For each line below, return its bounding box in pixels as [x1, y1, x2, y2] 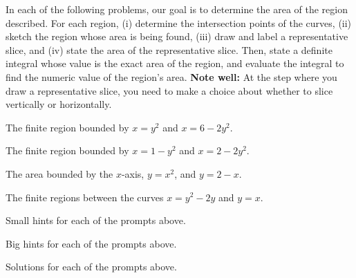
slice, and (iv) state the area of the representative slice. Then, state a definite [6, 42, 332, 57]
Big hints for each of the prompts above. [6, 236, 177, 250]
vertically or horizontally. [6, 97, 112, 111]
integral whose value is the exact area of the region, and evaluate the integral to [6, 56, 344, 71]
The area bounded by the [6, 166, 113, 180]
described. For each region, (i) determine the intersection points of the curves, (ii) [6, 15, 352, 30]
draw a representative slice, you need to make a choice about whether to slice [6, 83, 333, 98]
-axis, [121, 166, 144, 180]
